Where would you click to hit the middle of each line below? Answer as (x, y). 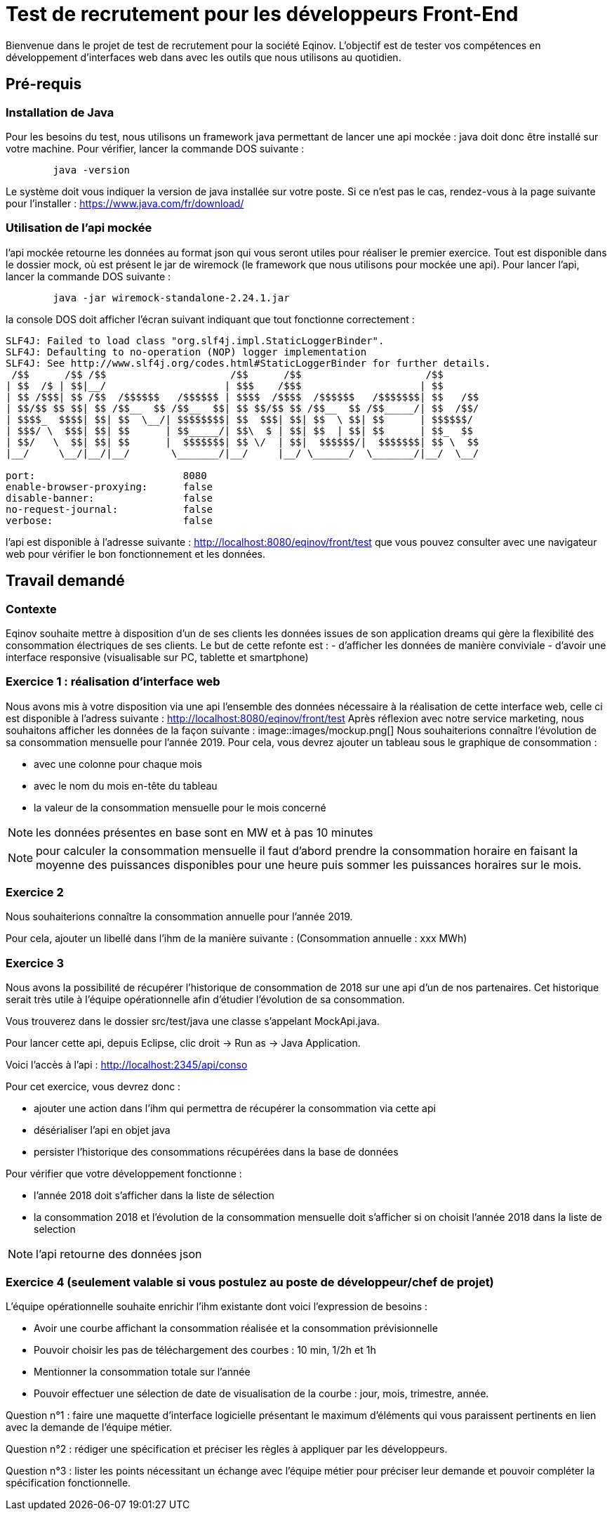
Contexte (31, 609)
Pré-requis (44, 84)
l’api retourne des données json (119, 1254)
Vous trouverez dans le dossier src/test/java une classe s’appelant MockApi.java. (193, 1021)
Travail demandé (65, 581)
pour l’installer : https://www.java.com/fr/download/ (125, 203)
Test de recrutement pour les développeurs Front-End (262, 14)
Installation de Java (60, 112)
